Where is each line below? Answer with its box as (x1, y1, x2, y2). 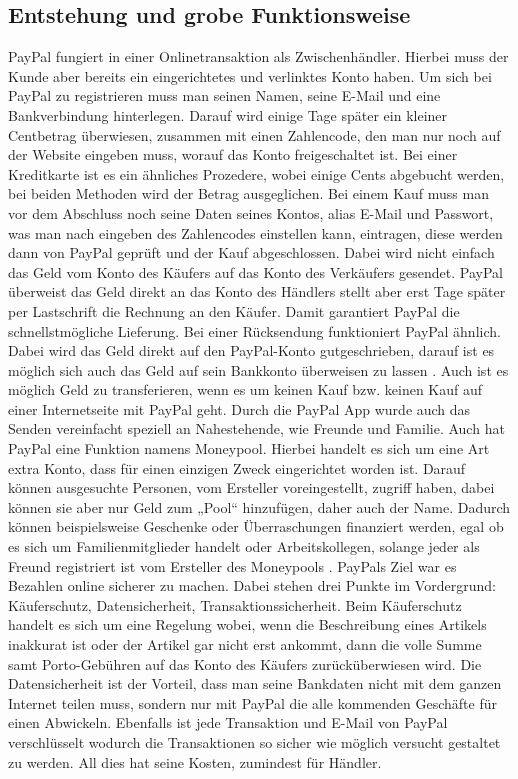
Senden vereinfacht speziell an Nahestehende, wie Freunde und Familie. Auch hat (8, 418, 505, 439)
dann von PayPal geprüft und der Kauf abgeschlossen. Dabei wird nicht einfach (8, 242, 495, 263)
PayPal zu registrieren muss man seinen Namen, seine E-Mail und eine (8, 85, 441, 106)
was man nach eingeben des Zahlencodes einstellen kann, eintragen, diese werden (8, 222, 503, 243)
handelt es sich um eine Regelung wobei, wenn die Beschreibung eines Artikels (8, 614, 487, 635)
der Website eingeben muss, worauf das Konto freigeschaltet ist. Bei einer (8, 144, 458, 165)
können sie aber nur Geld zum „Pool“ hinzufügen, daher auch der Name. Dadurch (8, 496, 511, 517)
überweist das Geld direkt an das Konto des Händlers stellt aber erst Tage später (8, 281, 506, 302)
